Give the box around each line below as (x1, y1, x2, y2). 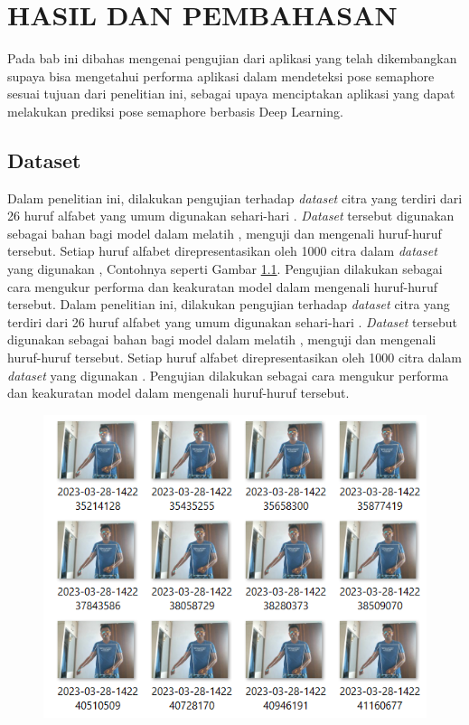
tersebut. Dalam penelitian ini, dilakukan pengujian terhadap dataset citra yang (7, 295, 450, 314)
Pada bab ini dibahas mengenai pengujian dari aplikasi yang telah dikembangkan (7, 49, 457, 68)
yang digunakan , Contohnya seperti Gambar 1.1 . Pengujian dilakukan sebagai (7, 259, 443, 278)
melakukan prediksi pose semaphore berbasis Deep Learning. (7, 101, 343, 120)
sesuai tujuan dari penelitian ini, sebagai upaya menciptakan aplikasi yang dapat (7, 84, 455, 103)
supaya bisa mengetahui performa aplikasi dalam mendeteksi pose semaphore (7, 66, 435, 85)
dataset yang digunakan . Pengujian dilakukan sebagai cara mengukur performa (7, 365, 449, 384)
